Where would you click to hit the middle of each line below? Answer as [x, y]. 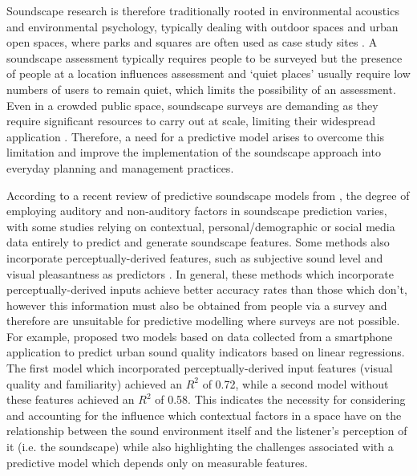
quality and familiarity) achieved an [95, 383]
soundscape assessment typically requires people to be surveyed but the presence [204, 57]
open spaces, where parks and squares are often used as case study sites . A [192, 42]
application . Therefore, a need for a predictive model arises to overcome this [195, 136]
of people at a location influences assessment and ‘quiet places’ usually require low [208, 73]
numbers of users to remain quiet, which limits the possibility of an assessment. [201, 89]
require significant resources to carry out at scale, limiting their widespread [191, 121]
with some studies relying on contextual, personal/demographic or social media [201, 226]
